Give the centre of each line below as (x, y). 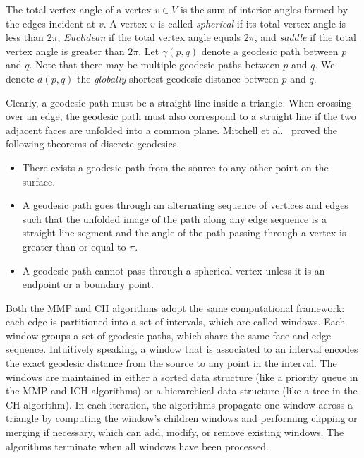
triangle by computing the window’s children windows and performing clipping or (182, 418)
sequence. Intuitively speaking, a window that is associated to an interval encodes (182, 349)
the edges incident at (51, 23)
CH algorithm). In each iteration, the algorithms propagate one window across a (179, 404)
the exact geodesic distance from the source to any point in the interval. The (171, 363)
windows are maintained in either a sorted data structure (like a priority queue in (182, 376)
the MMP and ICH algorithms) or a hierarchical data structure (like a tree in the (182, 391)
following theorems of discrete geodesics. (93, 144)
